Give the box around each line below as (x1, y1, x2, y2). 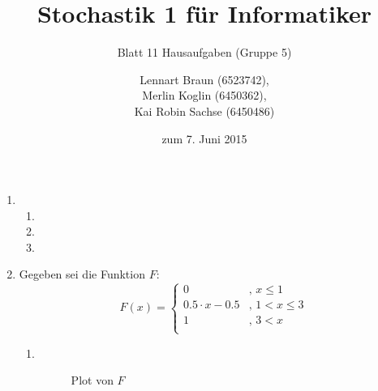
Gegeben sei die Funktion (19, 266, 145, 283)
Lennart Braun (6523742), (140, 70, 269, 87)
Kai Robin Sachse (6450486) (134, 102, 275, 119)
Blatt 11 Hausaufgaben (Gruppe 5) (117, 44, 292, 61)
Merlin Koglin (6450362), (142, 87, 267, 104)
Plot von (71, 372, 114, 389)
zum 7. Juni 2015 (161, 130, 247, 147)
